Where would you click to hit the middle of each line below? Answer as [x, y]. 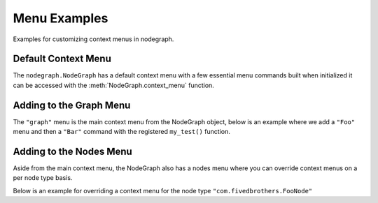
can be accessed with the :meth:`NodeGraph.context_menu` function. [114, 85]
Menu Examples [61, 18]
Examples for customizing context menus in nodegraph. [93, 39]
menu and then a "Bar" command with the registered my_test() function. [121, 132]
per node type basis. [43, 178]
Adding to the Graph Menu [72, 105]
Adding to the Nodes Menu [72, 151]
